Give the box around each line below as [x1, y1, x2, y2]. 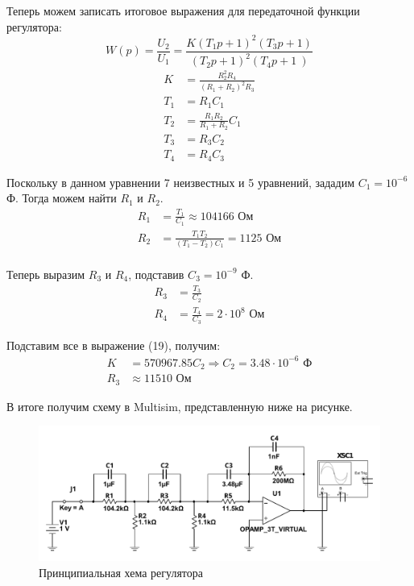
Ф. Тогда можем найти [6, 189, 117, 206]
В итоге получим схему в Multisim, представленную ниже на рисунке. [6, 397, 353, 414]
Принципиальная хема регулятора [39, 563, 203, 580]
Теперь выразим [6, 265, 85, 282]
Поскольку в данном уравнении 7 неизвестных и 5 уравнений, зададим [6, 173, 355, 190]
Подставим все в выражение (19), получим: [6, 336, 221, 353]
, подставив [128, 265, 184, 282]
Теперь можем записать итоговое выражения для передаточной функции [6, 2, 360, 19]
